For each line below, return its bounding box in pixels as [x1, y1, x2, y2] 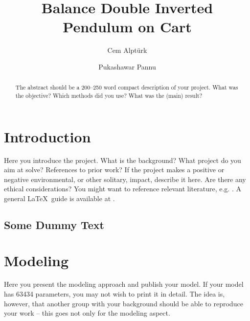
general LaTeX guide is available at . [4, 193, 115, 203]
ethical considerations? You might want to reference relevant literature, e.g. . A [4, 183, 241, 194]
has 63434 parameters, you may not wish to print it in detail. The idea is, [4, 289, 225, 299]
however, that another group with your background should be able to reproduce [4, 298, 243, 308]
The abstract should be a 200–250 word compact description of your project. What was [15, 83, 238, 92]
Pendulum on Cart [63, 17, 192, 37]
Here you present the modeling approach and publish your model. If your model [4, 279, 244, 289]
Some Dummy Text [4, 217, 105, 232]
